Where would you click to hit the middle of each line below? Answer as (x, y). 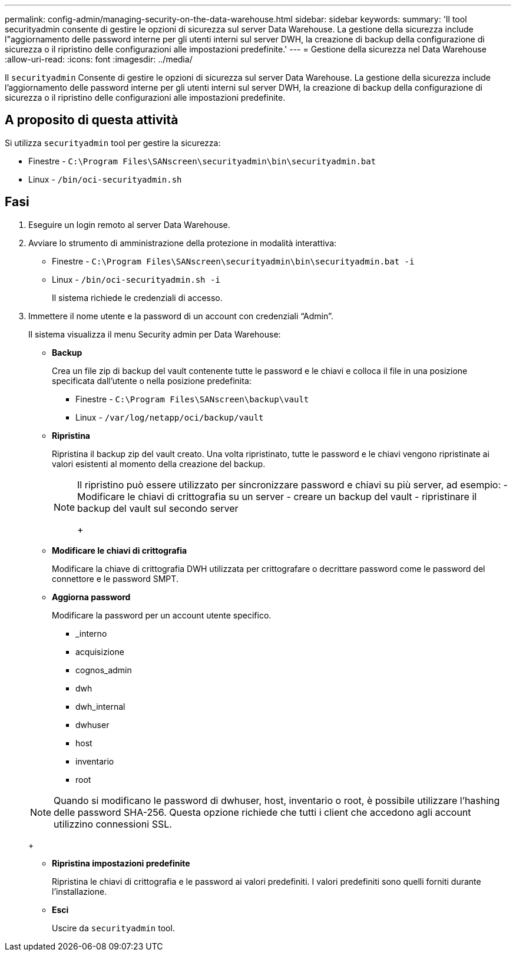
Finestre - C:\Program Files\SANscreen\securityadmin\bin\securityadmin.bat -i (233, 261)
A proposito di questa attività (92, 120)
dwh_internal (100, 706)
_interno (91, 633)
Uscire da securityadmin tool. (113, 928)
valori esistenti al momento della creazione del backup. (159, 464)
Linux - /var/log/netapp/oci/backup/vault (170, 417)
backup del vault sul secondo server (158, 508)
